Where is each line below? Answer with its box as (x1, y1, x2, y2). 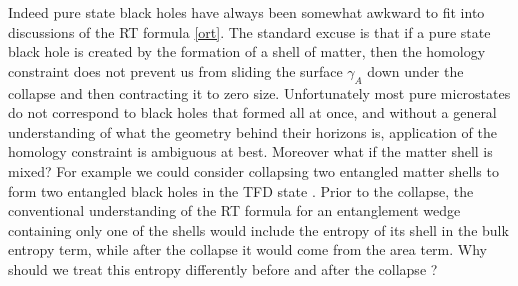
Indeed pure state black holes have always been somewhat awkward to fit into (8, 2, 485, 22)
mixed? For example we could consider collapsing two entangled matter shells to (8, 160, 499, 181)
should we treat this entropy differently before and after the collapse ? (8, 258, 438, 279)
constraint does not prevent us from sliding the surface (8, 60, 343, 81)
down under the (367, 60, 464, 81)
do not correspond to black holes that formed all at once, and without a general (8, 102, 497, 123)
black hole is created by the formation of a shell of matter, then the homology (8, 41, 486, 62)
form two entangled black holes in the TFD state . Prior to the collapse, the (8, 180, 474, 201)
